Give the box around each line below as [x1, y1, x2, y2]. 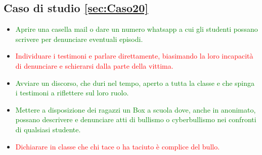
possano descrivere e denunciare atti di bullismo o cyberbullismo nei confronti [15, 114, 256, 125]
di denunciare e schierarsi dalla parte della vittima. [15, 60, 173, 71]
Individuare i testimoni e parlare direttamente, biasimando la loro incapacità [15, 50, 253, 61]
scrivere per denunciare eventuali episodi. [15, 33, 143, 44]
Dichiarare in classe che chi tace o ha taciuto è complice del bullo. [15, 141, 220, 151]
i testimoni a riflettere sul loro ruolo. [15, 87, 129, 98]
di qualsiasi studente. [15, 124, 81, 134]
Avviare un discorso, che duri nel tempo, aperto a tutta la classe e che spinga [15, 77, 255, 88]
